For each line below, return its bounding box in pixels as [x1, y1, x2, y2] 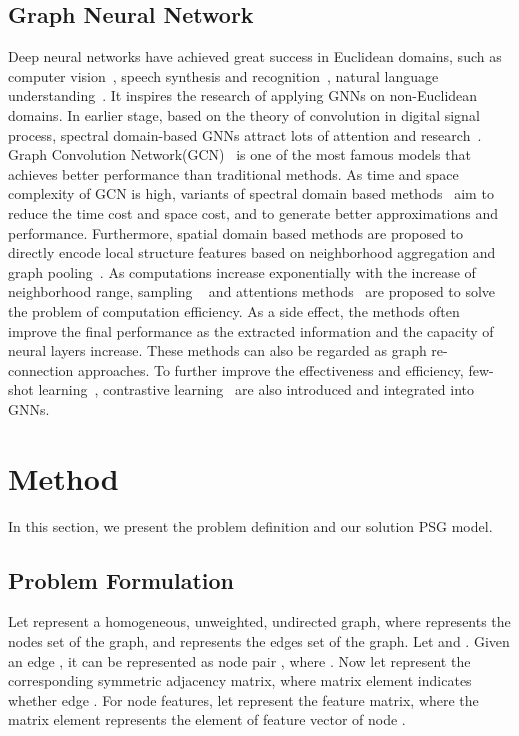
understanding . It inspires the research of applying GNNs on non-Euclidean [8, 85, 478, 106]
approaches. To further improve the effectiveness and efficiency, [77, 359, 464, 380]
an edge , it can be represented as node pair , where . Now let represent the [8, 650, 471, 671]
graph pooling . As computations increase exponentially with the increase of [8, 261, 476, 282]
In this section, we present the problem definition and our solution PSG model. [8, 515, 493, 536]
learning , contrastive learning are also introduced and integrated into [38, 379, 475, 400]
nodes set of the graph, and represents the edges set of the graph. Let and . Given [8, 631, 510, 651]
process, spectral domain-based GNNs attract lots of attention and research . [8, 124, 482, 145]
